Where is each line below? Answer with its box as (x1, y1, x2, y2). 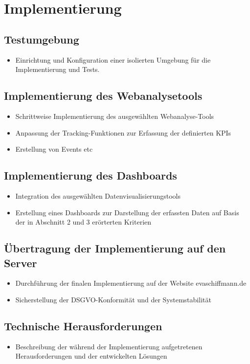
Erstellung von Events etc (15, 144, 93, 154)
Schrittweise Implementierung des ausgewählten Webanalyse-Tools (15, 111, 214, 121)
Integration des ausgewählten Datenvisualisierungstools (15, 190, 181, 201)
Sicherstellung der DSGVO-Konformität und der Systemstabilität (15, 294, 211, 304)
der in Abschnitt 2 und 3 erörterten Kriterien (15, 217, 152, 227)
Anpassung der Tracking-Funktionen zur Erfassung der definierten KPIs (15, 127, 231, 137)
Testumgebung (4, 31, 79, 46)
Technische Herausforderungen (4, 318, 162, 333)
